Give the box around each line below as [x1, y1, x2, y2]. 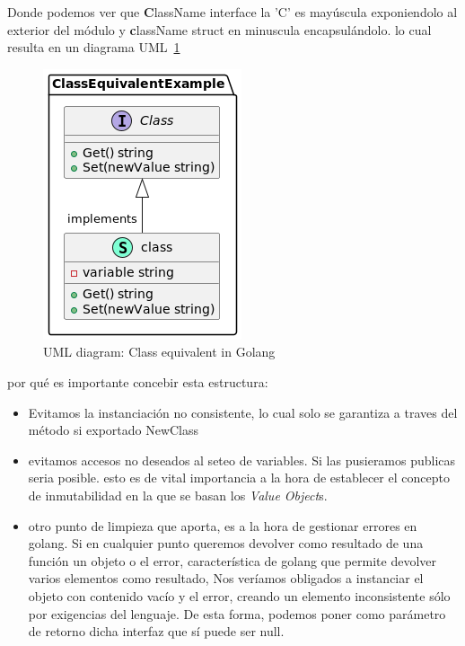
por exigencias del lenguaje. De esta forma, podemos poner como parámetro [28, 604, 446, 623]
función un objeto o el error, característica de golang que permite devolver [28, 551, 436, 570]
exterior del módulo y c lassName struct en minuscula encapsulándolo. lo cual [7, 20, 432, 39]
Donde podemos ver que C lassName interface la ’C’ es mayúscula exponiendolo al [7, 3, 458, 21]
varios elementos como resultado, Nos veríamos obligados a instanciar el [28, 569, 424, 588]
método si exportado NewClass [28, 420, 199, 439]
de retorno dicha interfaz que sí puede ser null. [28, 622, 285, 641]
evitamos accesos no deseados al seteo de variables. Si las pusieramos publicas [28, 450, 456, 469]
